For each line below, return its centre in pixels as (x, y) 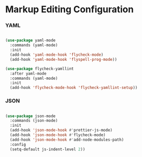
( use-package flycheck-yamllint (39, 69)
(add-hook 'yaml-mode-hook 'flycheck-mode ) (56, 55)
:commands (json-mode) (34, 121)
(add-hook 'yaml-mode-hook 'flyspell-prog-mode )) (63, 59)
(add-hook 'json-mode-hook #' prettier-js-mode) (61, 130)
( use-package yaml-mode (31, 40)
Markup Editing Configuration (69, 9)
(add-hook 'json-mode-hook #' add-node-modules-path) (67, 140)
